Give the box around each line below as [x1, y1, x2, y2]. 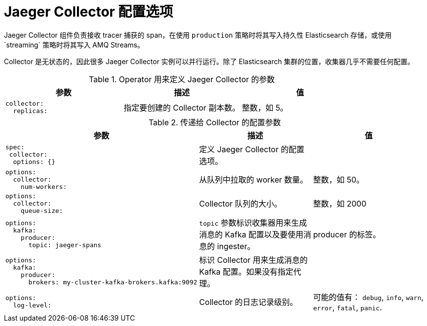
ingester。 [217, 241, 255, 251]
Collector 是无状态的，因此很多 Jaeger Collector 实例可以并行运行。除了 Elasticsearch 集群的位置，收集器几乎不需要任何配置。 [4, 57, 414, 66]
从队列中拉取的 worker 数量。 [199, 175, 308, 185]
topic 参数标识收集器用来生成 [199, 217, 307, 228]
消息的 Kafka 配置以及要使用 [199, 229, 303, 239]
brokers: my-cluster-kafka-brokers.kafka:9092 [28, 278, 198, 286]
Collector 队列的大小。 [199, 199, 282, 209]
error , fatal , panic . [313, 302, 382, 312]
